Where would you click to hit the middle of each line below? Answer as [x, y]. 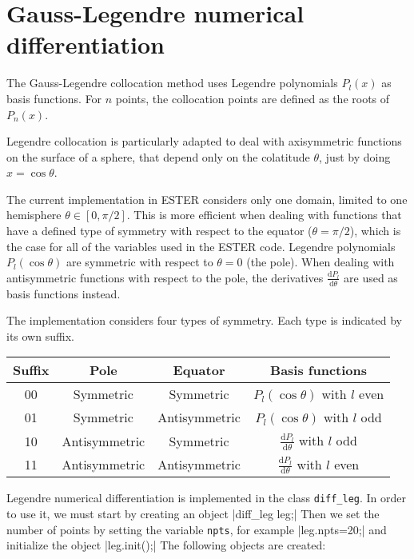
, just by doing [355, 156]
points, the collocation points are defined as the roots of [253, 98]
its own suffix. [40, 335]
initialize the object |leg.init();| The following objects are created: [166, 545]
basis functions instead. [64, 293]
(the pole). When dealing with [320, 262]
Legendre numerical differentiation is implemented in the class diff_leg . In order [207, 498]
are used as [371, 277]
